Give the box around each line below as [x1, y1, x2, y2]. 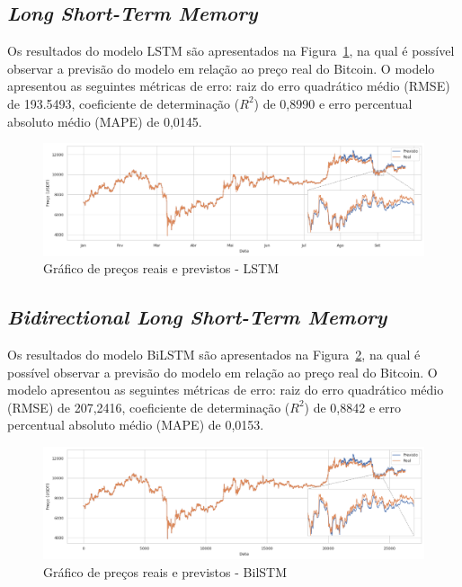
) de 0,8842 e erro [304, 397, 401, 416]
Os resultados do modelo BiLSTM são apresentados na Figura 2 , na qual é [7, 345, 421, 364]
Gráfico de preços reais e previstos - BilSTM [43, 563, 287, 582]
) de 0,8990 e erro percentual [253, 93, 413, 112]
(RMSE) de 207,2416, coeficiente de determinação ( [7, 397, 290, 416]
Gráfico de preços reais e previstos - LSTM [43, 259, 280, 278]
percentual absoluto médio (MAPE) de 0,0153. [7, 415, 264, 434]
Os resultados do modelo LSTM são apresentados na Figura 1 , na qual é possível [7, 41, 455, 60]
